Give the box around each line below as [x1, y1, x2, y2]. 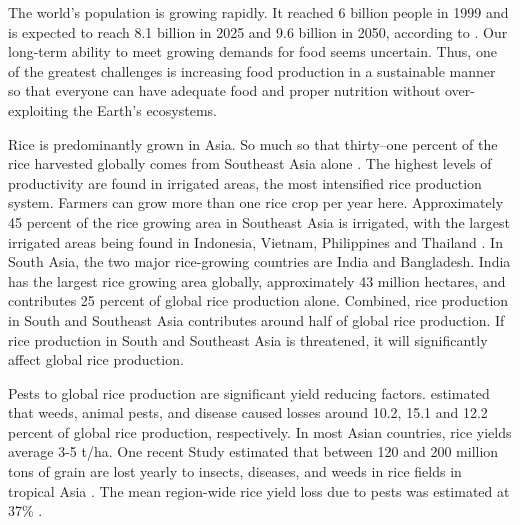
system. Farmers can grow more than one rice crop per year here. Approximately [8, 192, 504, 213]
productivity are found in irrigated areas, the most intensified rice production [8, 172, 482, 193]
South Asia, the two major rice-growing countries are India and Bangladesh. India [8, 251, 511, 272]
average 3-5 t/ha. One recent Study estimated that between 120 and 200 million [8, 441, 499, 462]
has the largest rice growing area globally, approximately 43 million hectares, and [8, 270, 506, 291]
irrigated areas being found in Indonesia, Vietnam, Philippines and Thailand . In [8, 231, 503, 252]
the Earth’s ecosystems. [72, 99, 217, 120]
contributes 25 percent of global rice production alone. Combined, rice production [8, 290, 509, 311]
